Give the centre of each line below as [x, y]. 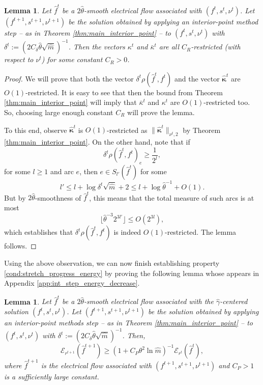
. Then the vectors [97, 47]
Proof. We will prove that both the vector [69, 78]
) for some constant [72, 59]
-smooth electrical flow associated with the [149, 301]
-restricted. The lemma [200, 232]
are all [169, 47]
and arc [62, 171]
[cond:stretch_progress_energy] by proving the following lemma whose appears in [132, 273]
